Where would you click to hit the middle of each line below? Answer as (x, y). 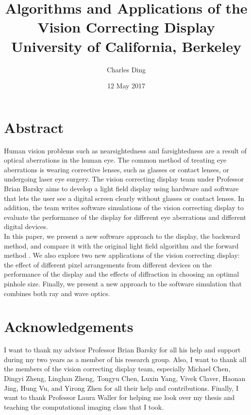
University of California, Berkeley (126, 46)
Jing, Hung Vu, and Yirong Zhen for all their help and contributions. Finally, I (121, 388)
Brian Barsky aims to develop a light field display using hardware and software (121, 188)
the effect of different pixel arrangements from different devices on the (108, 264)
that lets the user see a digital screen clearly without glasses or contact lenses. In (124, 198)
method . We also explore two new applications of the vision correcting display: (122, 255)
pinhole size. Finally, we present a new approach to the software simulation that (123, 283)
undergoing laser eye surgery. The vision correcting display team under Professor (124, 179)
